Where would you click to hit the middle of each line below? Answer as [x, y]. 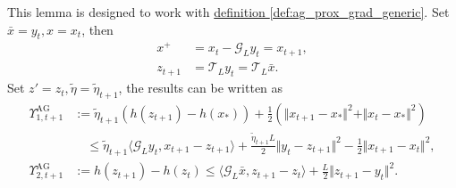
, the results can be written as [201, 88]
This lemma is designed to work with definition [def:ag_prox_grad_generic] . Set [228, 12]
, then [97, 29]
